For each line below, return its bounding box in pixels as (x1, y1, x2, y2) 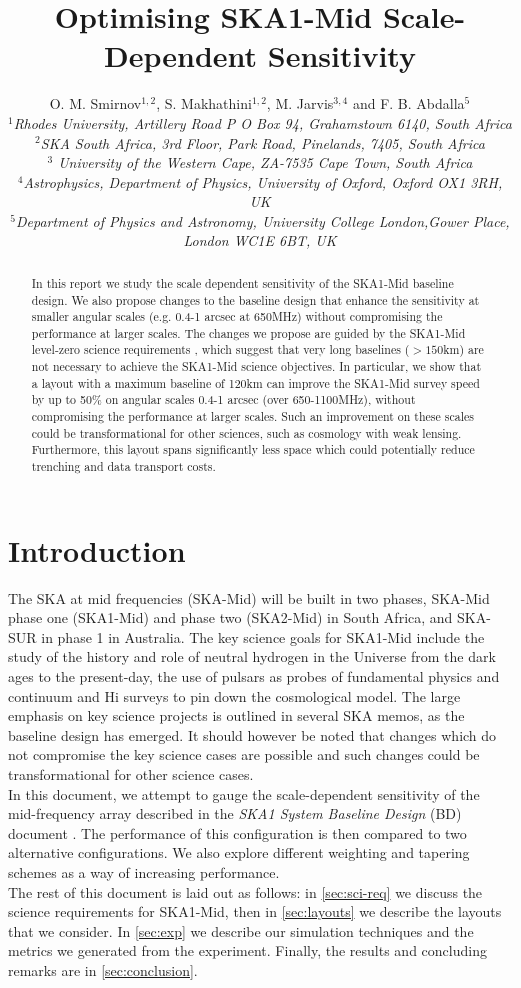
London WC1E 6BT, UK (183, 230, 337, 251)
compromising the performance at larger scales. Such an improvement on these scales (31, 408, 474, 425)
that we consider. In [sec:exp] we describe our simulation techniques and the (8, 920, 474, 941)
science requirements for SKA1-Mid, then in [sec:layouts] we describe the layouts (8, 901, 502, 922)
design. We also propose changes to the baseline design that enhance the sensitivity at (31, 291, 480, 308)
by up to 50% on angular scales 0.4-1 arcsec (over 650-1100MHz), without (31, 391, 416, 408)
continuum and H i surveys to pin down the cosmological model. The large (8, 685, 461, 706)
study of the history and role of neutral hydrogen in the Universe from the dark (8, 646, 496, 667)
